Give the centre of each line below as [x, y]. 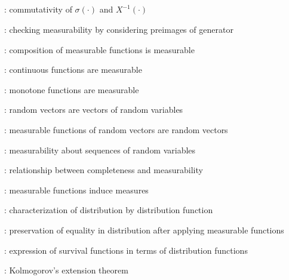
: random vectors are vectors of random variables [94, 110]
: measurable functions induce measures [76, 190]
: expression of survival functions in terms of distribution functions [126, 250]
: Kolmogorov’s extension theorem [66, 270]
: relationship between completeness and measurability [104, 170]
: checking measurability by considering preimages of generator [119, 29]
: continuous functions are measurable [73, 70]
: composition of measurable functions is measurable [99, 49]
